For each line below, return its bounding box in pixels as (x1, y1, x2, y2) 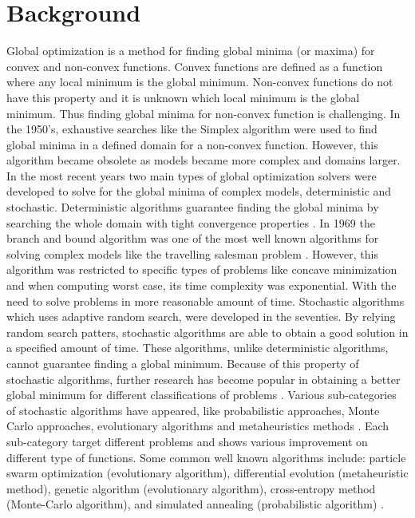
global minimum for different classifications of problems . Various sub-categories (6, 386, 397, 403)
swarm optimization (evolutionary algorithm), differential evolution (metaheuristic (6, 465, 409, 481)
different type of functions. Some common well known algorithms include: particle (6, 449, 406, 465)
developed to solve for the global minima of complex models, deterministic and (6, 183, 392, 200)
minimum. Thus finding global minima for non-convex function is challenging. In (6, 105, 401, 121)
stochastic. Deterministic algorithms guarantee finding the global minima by (6, 199, 379, 216)
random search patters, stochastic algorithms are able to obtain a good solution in (6, 323, 409, 340)
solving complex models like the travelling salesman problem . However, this (6, 245, 378, 262)
